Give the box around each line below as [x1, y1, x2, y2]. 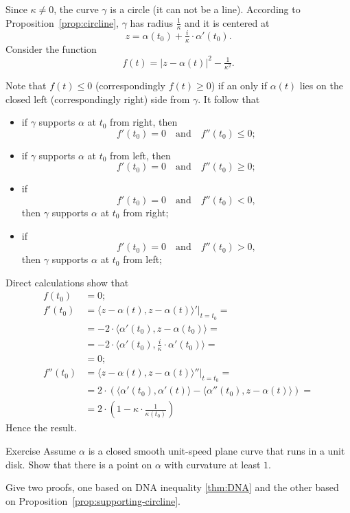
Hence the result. [5, 420, 77, 435]
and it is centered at [184, 15, 270, 30]
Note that [5, 78, 47, 92]
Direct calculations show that [5, 275, 129, 289]
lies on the [299, 78, 343, 92]
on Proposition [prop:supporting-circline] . [5, 493, 180, 508]
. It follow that [198, 91, 260, 106]
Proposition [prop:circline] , [5, 15, 119, 30]
